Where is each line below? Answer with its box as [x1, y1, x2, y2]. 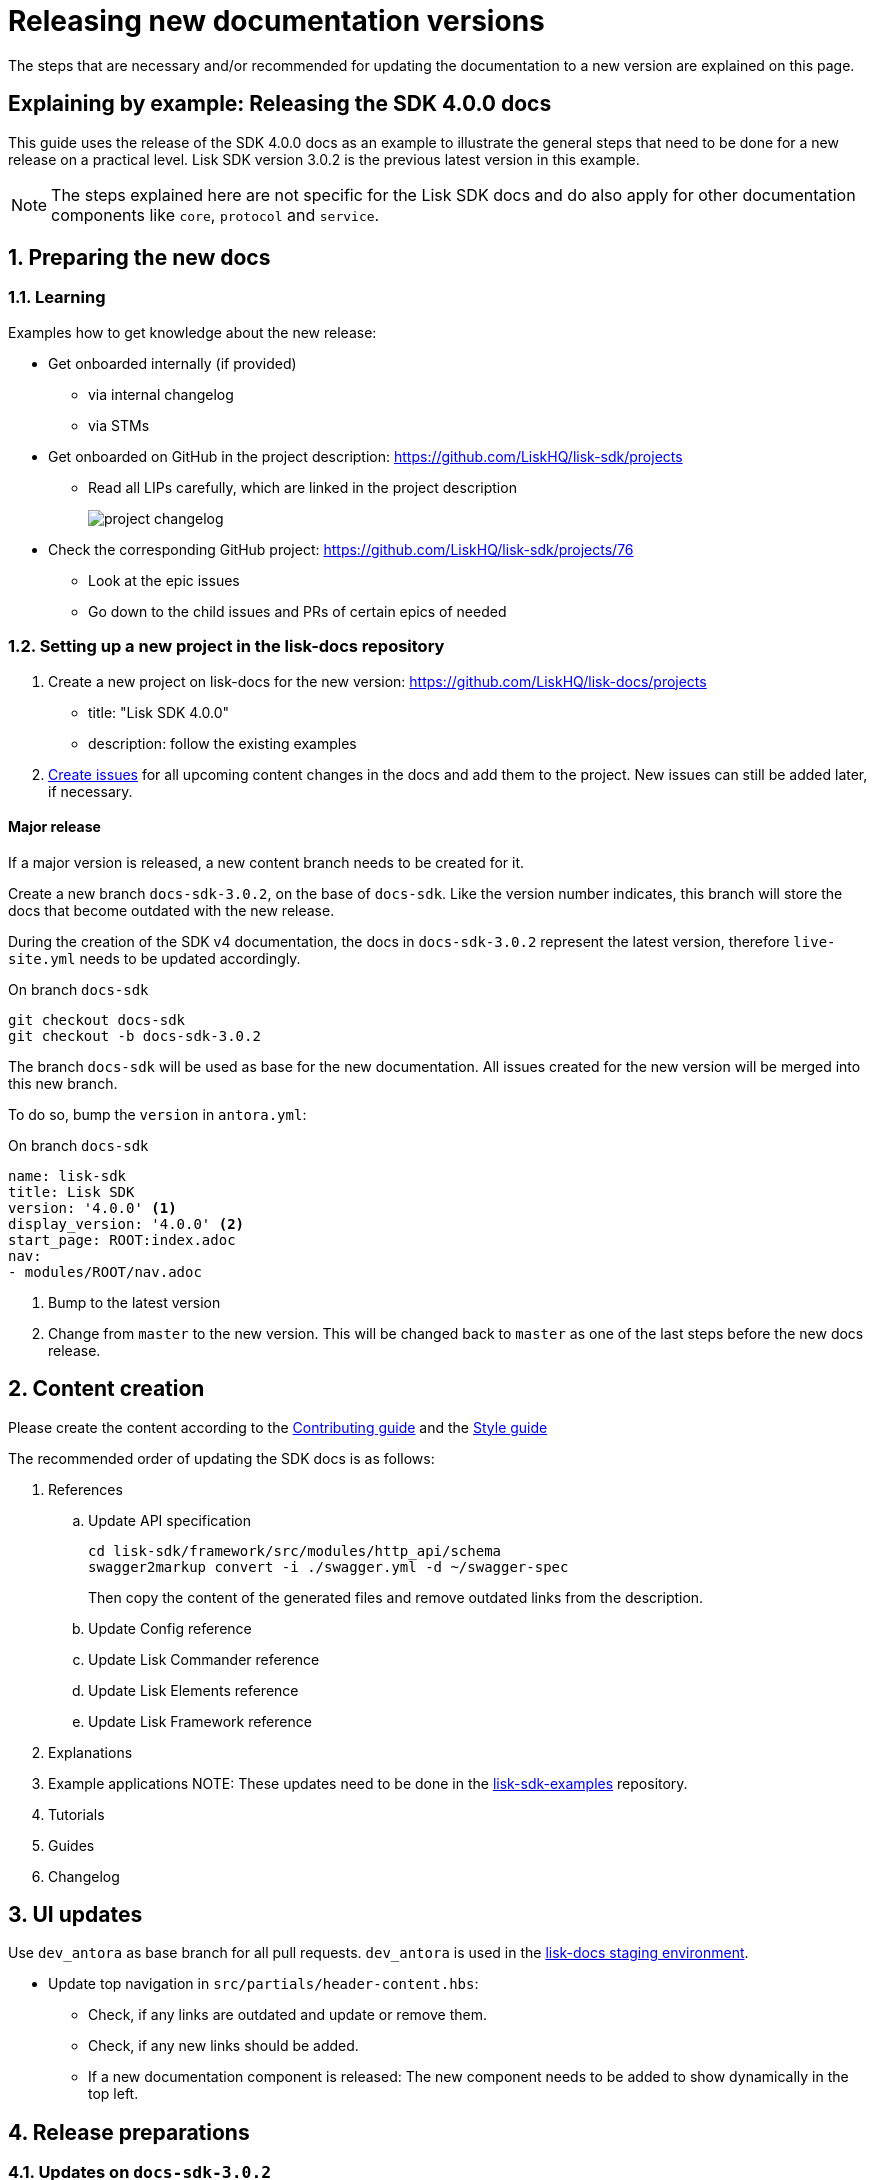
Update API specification [88, 1511, 251, 1529]
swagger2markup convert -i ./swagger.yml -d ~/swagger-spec [88, 1558, 569, 1575]
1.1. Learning [8, 287, 106, 308]
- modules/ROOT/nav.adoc [8, 1263, 202, 1280]
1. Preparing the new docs [8, 245, 271, 271]
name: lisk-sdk [8, 1167, 127, 1184]
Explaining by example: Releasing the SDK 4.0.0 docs [8, 91, 552, 117]
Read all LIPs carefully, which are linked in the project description [88, 478, 517, 496]
